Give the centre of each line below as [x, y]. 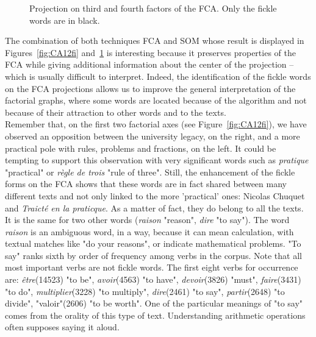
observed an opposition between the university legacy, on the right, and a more [153, 136]
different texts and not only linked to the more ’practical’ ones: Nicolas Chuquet [155, 195]
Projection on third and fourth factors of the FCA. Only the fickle [153, 8]
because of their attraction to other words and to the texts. [116, 112]
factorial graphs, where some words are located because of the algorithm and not [156, 100]
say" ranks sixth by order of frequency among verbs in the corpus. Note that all [153, 255]
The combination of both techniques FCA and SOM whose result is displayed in [155, 41]
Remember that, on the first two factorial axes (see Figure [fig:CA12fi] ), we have [156, 124]
